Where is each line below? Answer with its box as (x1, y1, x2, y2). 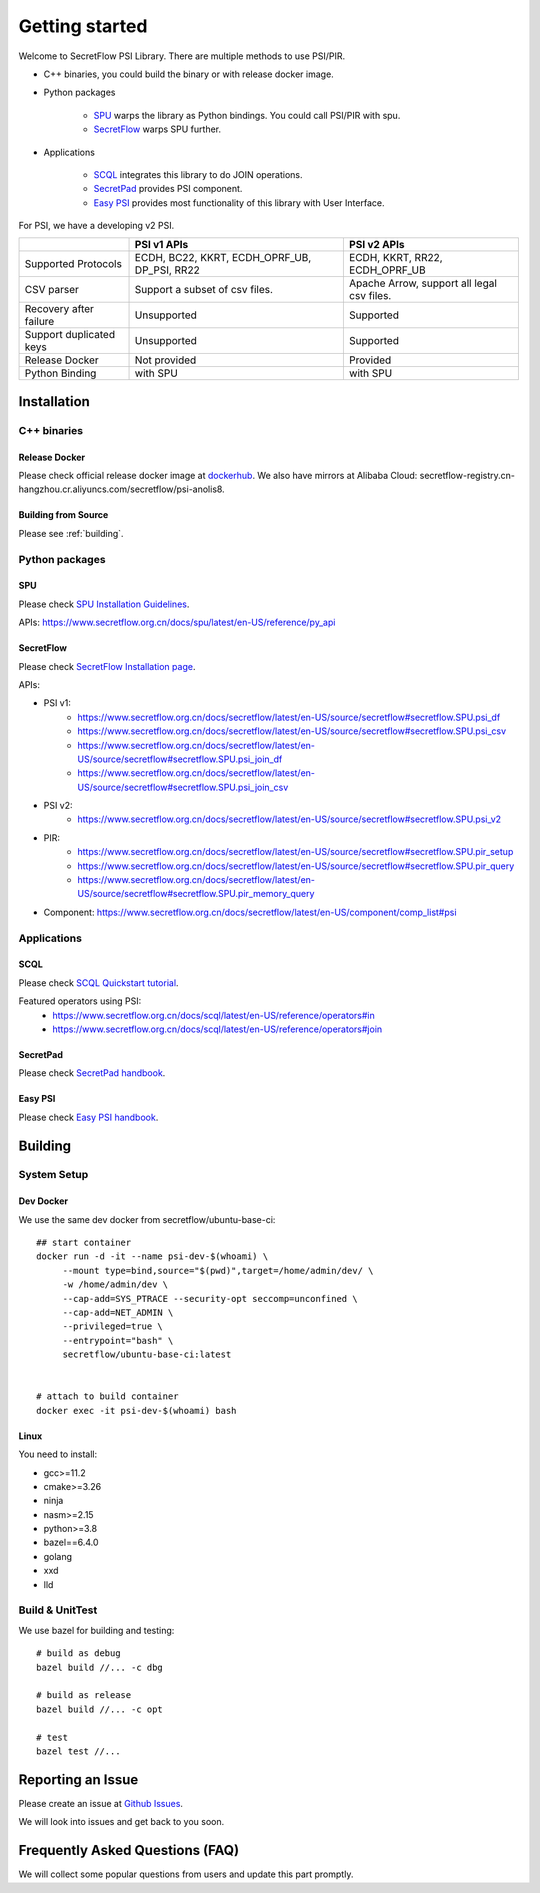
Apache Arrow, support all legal (348, 276, 497, 290)
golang (43, 1550, 73, 1562)
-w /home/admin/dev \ (62, 1279, 169, 1290)
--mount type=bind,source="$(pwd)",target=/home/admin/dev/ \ (62, 1265, 374, 1276)
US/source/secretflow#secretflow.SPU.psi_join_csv (77, 781, 289, 793)
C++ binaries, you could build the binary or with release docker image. (43, 68, 334, 80)
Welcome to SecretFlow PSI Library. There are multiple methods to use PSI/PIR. (18, 50, 346, 62)
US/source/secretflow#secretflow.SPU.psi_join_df (77, 753, 283, 765)
